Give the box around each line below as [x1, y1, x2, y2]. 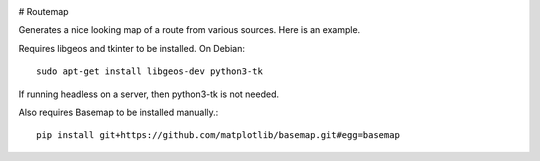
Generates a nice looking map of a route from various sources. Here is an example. [18, 24, 361, 36]
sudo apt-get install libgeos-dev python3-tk [36, 66, 264, 77]
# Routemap [18, 6, 69, 17]
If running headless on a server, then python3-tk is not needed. [18, 88, 280, 100]
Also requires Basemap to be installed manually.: [18, 106, 219, 118]
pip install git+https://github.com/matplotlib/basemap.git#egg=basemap [36, 130, 400, 141]
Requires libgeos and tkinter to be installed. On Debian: [18, 42, 245, 54]
